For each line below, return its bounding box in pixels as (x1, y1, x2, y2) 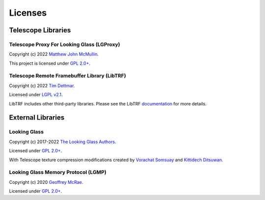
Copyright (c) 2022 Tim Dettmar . (9, 82, 75, 88)
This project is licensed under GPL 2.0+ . (9, 60, 91, 66)
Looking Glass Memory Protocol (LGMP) (9, 169, 106, 176)
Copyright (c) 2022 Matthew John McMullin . (9, 51, 99, 57)
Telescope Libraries (9, 26, 71, 34)
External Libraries (9, 113, 65, 122)
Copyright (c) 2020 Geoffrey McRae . (9, 179, 83, 185)
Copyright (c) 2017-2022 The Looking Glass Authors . (9, 139, 116, 145)
